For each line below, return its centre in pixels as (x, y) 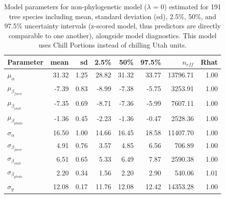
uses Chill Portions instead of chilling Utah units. (112, 45)
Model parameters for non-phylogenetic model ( (76, 6)
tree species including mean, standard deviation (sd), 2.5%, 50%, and (112, 16)
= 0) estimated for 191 (187, 6)
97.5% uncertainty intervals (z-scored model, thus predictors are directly (112, 26)
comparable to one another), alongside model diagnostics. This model (112, 35)
